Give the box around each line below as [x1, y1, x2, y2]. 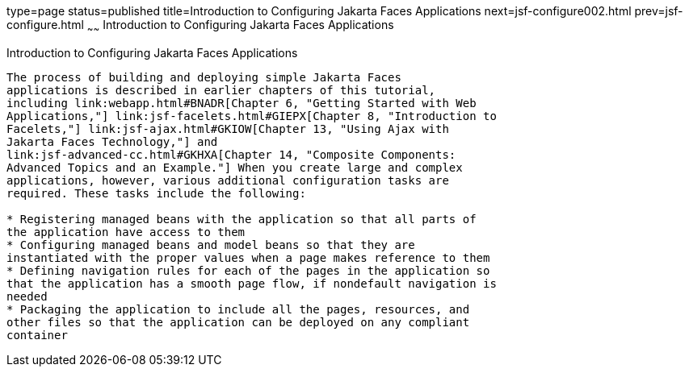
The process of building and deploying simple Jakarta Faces [6, 70, 401, 84]
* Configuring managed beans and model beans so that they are [6, 238, 415, 251]
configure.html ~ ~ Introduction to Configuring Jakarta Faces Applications [6, 18, 394, 35]
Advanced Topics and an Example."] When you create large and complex [6, 160, 463, 174]
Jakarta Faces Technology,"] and [6, 135, 218, 148]
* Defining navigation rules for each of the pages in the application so [6, 263, 490, 277]
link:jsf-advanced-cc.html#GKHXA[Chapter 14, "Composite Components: [6, 147, 456, 161]
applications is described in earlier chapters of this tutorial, [6, 83, 436, 97]
